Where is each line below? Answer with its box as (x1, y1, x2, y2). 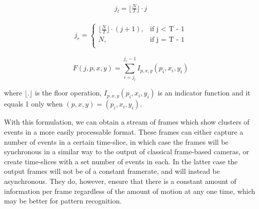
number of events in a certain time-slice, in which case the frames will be (4, 136, 229, 147)
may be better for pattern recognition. (4, 195, 122, 206)
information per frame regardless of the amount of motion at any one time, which (4, 185, 255, 196)
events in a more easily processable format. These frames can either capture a (4, 126, 243, 137)
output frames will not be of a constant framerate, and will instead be (4, 166, 220, 176)
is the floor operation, (35, 87, 102, 98)
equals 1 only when (4, 98, 63, 109)
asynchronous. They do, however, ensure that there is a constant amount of (4, 175, 236, 186)
